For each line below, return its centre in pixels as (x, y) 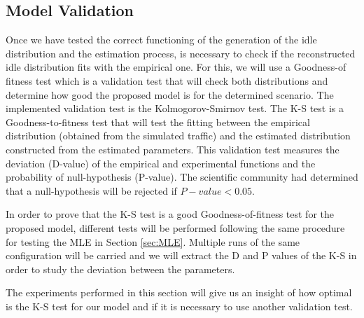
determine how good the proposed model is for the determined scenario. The (170, 94)
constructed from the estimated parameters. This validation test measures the (173, 149)
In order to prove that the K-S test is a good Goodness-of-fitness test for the (170, 214)
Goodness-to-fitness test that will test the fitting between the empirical (158, 122)
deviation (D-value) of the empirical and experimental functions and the (161, 163)
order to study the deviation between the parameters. (120, 269)
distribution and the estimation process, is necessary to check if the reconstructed (181, 53)
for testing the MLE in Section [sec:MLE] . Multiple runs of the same (153, 241)
